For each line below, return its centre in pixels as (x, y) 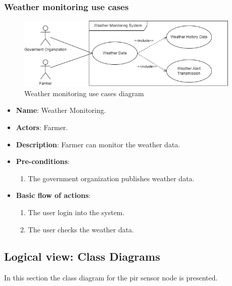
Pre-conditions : (43, 161)
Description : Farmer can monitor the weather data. (98, 144)
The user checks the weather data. (81, 229)
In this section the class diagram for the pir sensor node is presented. (111, 278)
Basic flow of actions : (53, 195)
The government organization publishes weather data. (111, 178)
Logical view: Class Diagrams (82, 256)
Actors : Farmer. (42, 127)
